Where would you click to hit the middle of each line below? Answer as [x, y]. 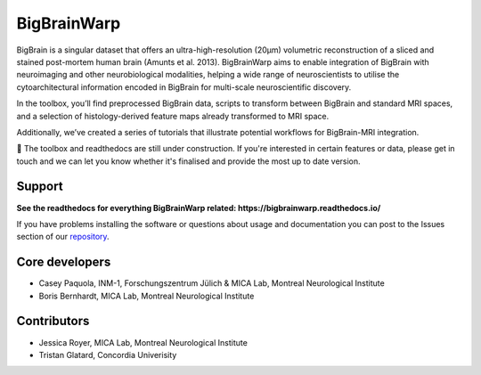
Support [40, 187]
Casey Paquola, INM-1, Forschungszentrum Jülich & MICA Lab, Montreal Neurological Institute [212, 283]
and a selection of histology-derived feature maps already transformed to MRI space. [173, 116]
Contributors [53, 321]
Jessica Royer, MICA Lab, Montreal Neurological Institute [143, 342]
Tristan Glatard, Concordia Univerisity [108, 355]
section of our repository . [63, 237]
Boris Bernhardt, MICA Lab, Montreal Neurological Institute [147, 296]
